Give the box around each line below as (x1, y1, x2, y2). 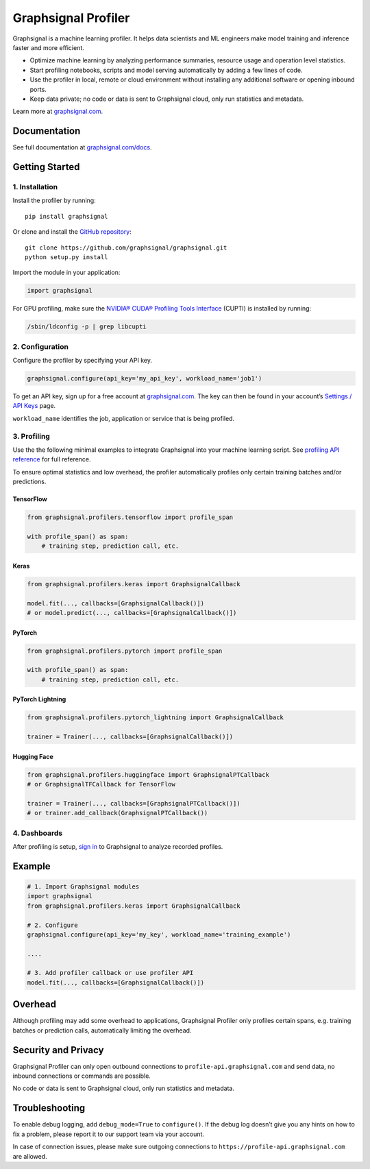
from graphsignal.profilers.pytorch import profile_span (27, 647, 223, 655)
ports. (29, 85, 47, 93)
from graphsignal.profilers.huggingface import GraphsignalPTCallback (27, 771, 270, 778)
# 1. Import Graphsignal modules (27, 882, 140, 891)
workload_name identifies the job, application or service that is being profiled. (12, 414, 235, 422)
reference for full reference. (12, 455, 92, 463)
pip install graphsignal (25, 213, 108, 220)
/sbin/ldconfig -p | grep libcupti (27, 323, 147, 330)
